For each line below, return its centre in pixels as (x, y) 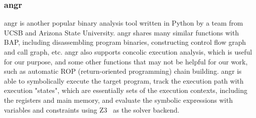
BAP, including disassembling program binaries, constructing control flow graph (125, 42)
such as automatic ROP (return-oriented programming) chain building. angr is (123, 71)
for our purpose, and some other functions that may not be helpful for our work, (126, 61)
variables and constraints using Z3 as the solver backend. (92, 109)
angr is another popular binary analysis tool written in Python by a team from (124, 23)
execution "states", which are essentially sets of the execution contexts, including (126, 90)
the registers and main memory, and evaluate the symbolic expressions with (118, 100)
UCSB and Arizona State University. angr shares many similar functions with (122, 32)
